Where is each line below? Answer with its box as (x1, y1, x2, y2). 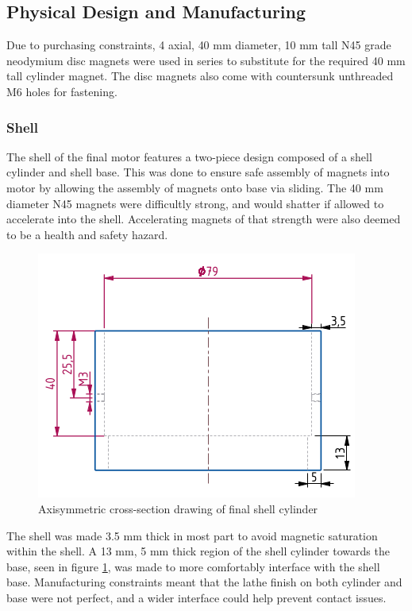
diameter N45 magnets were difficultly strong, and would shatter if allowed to (6, 195, 384, 211)
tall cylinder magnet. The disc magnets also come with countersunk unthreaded (6, 68, 394, 84)
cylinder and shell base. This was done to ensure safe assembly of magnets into (6, 164, 390, 180)
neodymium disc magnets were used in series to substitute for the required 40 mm (6, 52, 406, 68)
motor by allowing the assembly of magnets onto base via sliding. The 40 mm (6, 179, 383, 195)
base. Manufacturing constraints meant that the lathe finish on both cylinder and (6, 574, 402, 590)
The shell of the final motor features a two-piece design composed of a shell (6, 148, 372, 164)
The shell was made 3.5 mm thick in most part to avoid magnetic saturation (6, 527, 378, 543)
